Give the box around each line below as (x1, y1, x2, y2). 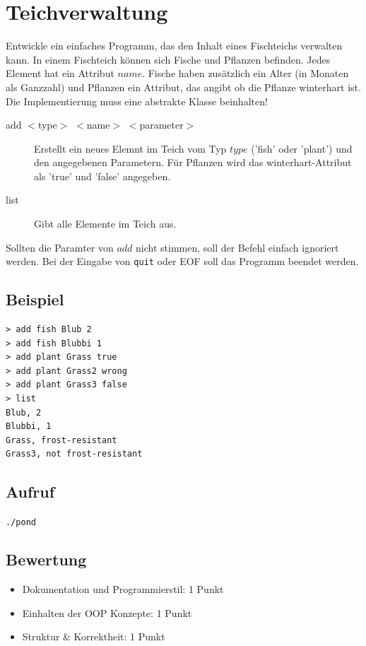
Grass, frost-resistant (6, 435, 117, 445)
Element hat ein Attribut (6, 66, 114, 81)
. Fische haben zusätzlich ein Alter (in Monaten (142, 66, 349, 81)
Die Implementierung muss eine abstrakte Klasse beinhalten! (6, 93, 268, 108)
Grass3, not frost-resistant (6, 449, 143, 459)
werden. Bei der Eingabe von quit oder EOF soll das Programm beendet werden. (6, 254, 359, 269)
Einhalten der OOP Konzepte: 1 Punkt (22, 605, 192, 620)
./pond (6, 517, 36, 528)
